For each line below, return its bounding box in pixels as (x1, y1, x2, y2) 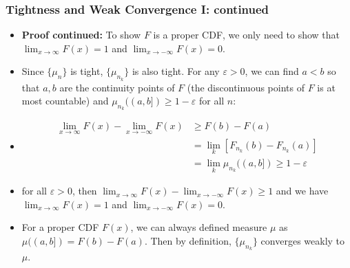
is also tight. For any (132, 64, 220, 78)
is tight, (70, 64, 103, 78)
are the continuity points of (59, 80, 175, 94)
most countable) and (21, 93, 109, 108)
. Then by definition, (144, 233, 231, 247)
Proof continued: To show (21, 27, 141, 42)
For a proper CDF (21, 220, 99, 234)
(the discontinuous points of (187, 80, 305, 94)
